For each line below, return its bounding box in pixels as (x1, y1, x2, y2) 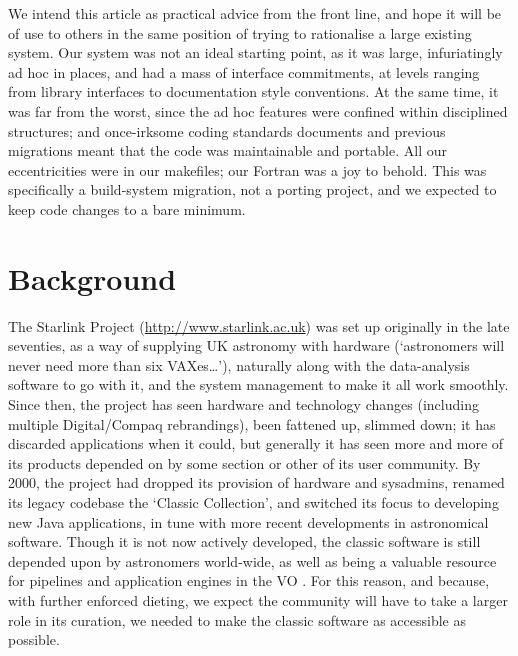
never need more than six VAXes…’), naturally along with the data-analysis (8, 354, 470, 375)
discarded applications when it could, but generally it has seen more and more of (8, 433, 504, 454)
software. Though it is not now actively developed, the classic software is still (8, 531, 481, 552)
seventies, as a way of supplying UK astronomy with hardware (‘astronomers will (8, 335, 505, 356)
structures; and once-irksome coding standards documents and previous (8, 120, 446, 141)
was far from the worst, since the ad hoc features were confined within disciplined (8, 100, 508, 121)
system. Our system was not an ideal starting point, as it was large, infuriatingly (8, 42, 503, 63)
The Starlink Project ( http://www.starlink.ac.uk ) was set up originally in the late (8, 315, 510, 336)
